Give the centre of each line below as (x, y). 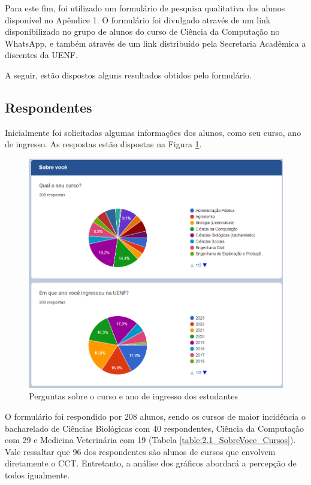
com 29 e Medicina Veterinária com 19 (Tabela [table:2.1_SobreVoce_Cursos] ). (150, 440)
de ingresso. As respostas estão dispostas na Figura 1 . (103, 144)
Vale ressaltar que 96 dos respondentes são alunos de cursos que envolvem (140, 451)
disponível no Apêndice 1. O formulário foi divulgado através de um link (138, 19)
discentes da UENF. (41, 55)
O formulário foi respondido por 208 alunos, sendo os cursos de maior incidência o (155, 416)
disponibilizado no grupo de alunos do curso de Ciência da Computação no (142, 31)
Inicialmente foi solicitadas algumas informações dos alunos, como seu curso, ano (153, 132)
